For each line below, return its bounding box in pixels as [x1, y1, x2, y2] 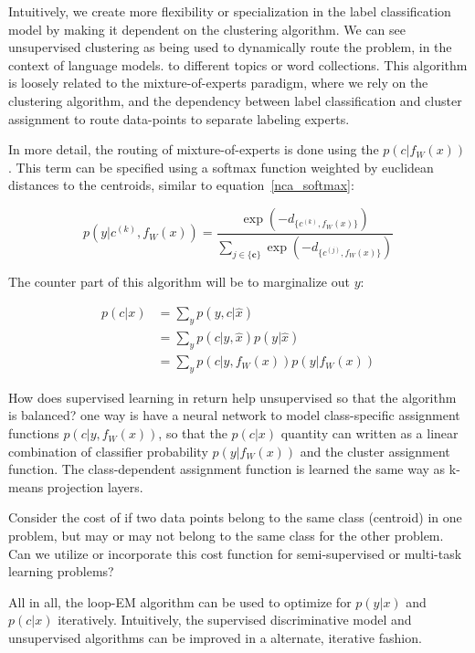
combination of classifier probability [8, 441, 208, 460]
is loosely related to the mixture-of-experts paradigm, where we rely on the [8, 73, 428, 92]
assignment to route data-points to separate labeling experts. [8, 109, 350, 128]
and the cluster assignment [300, 441, 450, 460]
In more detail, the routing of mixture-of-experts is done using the [8, 140, 379, 159]
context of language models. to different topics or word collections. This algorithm [8, 55, 468, 74]
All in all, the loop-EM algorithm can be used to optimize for [8, 592, 352, 611]
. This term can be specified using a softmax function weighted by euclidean [8, 157, 434, 176]
